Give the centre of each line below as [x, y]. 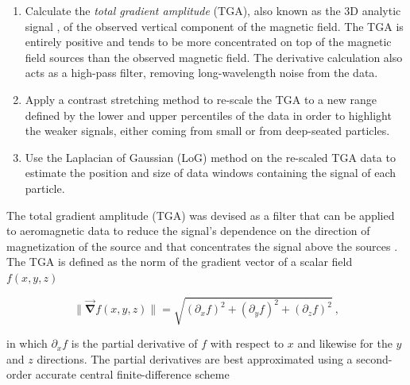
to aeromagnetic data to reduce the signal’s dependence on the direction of [188, 231]
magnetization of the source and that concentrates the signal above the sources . [202, 246]
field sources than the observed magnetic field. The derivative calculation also [214, 57]
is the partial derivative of [134, 343]
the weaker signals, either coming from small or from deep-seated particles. [207, 131]
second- [374, 358]
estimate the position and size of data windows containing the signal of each [211, 173]
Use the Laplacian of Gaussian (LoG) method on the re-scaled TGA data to [210, 157]
